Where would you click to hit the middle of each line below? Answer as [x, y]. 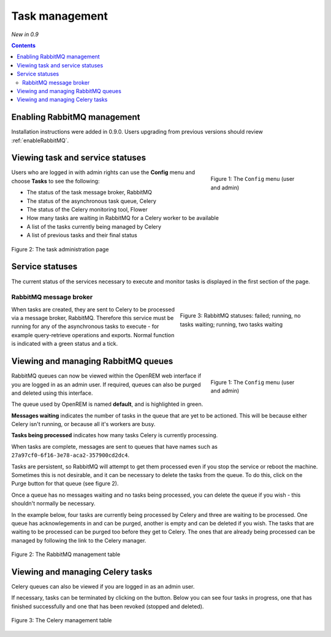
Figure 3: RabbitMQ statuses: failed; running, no [240, 316]
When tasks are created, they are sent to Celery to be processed [93, 309]
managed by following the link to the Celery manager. [79, 540]
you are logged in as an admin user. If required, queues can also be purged [106, 384]
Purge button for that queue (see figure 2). [65, 484]
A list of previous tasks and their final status [82, 235]
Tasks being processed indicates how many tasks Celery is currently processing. [115, 435]
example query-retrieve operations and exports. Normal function [93, 335]
